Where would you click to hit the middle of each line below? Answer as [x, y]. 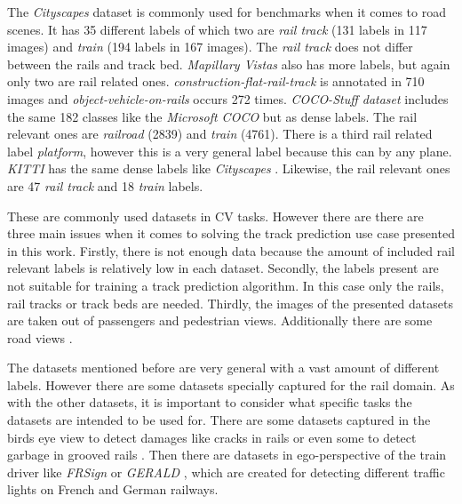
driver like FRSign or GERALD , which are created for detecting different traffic [226, 472]
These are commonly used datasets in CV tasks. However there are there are [215, 216]
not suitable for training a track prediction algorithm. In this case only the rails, [226, 285]
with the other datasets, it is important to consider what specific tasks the [210, 402]
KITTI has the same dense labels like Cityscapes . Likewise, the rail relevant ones [229, 168]
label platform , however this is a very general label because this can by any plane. [230, 151]
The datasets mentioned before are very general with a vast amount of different [223, 368]
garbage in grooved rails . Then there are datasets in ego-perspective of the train [227, 455]
